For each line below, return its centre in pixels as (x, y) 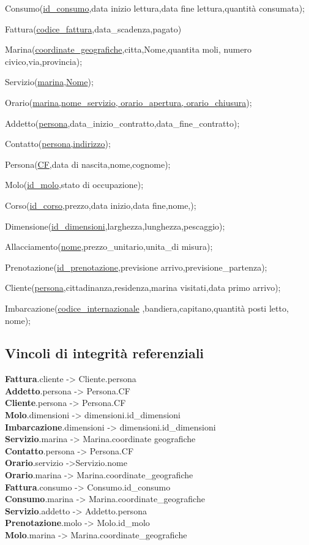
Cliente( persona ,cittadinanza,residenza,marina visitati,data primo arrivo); (143, 288)
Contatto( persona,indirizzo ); (58, 144)
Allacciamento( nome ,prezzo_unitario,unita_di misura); (109, 246)
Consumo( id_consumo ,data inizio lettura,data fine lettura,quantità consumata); (155, 8)
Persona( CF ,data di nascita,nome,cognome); (88, 164)
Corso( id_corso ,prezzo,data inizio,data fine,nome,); (101, 205)
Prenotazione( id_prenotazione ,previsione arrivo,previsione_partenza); (136, 267)
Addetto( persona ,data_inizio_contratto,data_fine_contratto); (122, 123)
